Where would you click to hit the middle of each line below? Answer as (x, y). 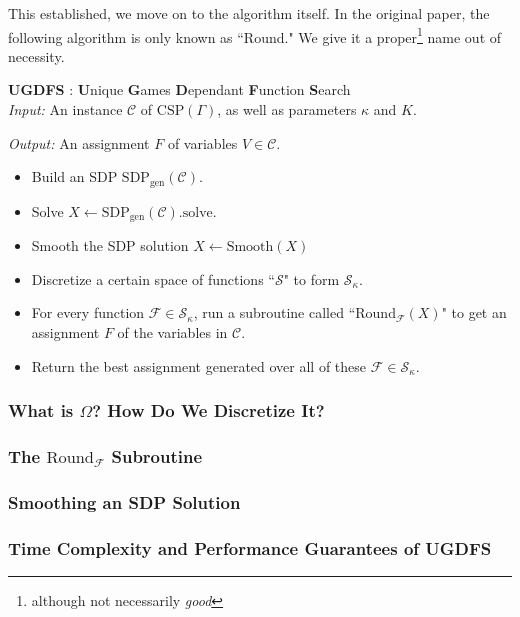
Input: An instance (65, 109)
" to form (311, 278)
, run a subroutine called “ (274, 312)
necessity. (36, 55)
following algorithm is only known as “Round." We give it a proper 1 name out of (255, 35)
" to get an (474, 312)
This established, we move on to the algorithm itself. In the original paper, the (249, 13)
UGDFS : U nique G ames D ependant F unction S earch (179, 89)
